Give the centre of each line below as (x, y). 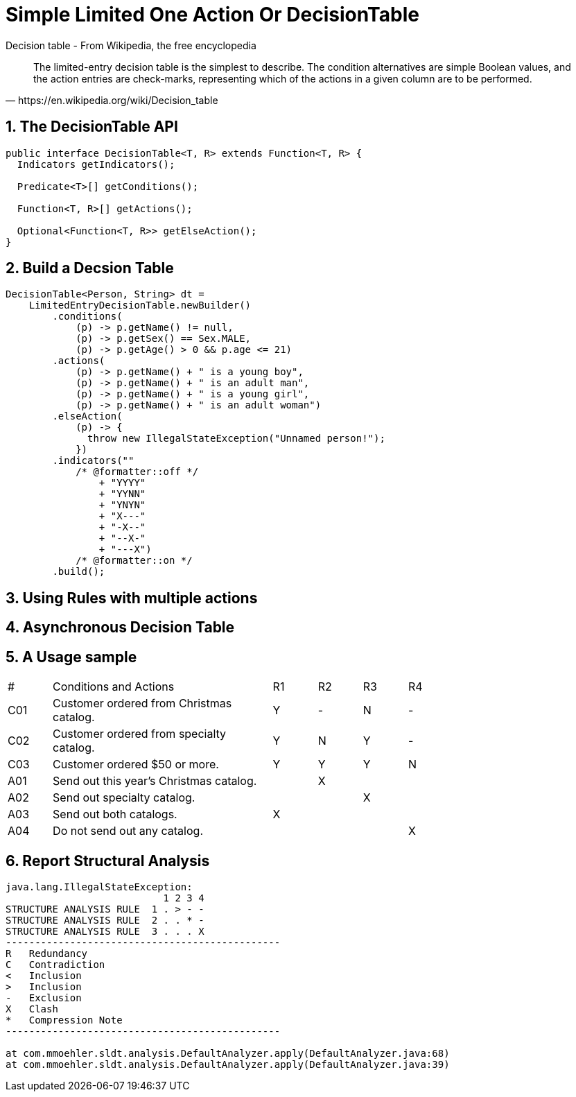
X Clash (32, 1009)
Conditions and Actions (114, 687)
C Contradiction (55, 964)
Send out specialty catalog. (124, 798)
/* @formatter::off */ (137, 472)
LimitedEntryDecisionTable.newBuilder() (140, 305)
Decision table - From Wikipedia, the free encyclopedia (131, 45)
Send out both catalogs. (115, 814)
